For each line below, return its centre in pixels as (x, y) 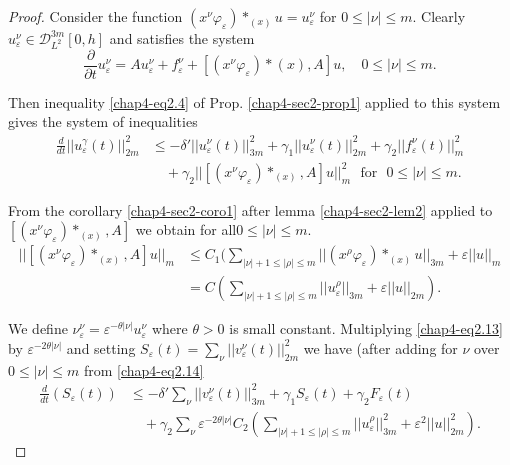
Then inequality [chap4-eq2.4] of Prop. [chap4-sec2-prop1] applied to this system (254, 101)
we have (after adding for (380, 347)
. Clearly (439, 16)
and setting (101, 347)
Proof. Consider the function (95, 16)
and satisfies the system (182, 38)
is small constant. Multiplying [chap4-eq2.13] (366, 328)
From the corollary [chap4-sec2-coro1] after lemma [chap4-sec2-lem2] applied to (250, 209)
